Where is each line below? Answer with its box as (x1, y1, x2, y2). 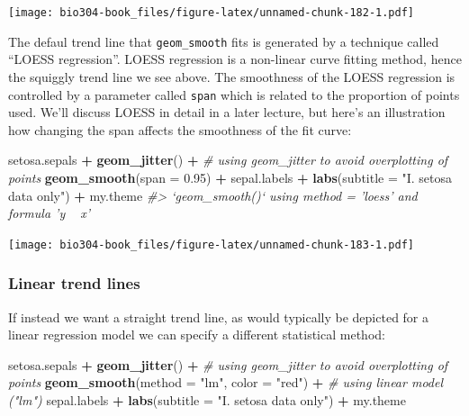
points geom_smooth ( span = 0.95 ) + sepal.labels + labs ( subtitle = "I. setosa (8, 167, 453, 186)
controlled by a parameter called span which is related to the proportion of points (8, 85, 460, 104)
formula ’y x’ (8, 203, 91, 222)
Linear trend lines (8, 272, 140, 294)
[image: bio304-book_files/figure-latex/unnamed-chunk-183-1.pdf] (8, 238, 415, 251)
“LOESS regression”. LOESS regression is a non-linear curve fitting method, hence (8, 50, 462, 68)
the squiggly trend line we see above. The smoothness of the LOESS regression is (8, 67, 455, 86)
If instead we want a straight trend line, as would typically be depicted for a (8, 307, 429, 326)
